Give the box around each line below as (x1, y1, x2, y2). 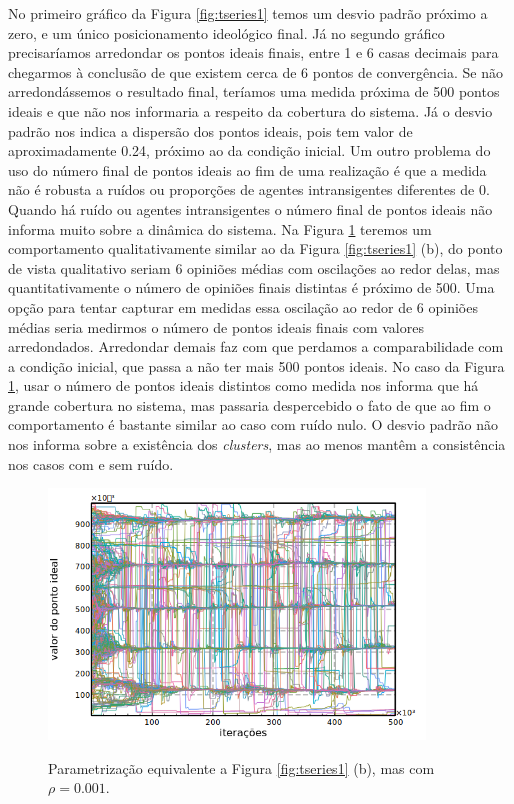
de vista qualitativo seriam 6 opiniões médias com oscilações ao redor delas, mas (8, 257, 500, 278)
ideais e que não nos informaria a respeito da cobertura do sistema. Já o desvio (8, 100, 493, 121)
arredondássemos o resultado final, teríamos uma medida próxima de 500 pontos (8, 81, 500, 102)
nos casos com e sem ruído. (8, 453, 174, 474)
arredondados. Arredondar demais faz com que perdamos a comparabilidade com (8, 336, 504, 357)
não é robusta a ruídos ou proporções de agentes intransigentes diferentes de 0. (8, 179, 490, 200)
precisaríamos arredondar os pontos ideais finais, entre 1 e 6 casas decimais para (8, 42, 499, 63)
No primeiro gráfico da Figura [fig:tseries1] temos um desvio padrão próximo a (8, 3, 488, 23)
